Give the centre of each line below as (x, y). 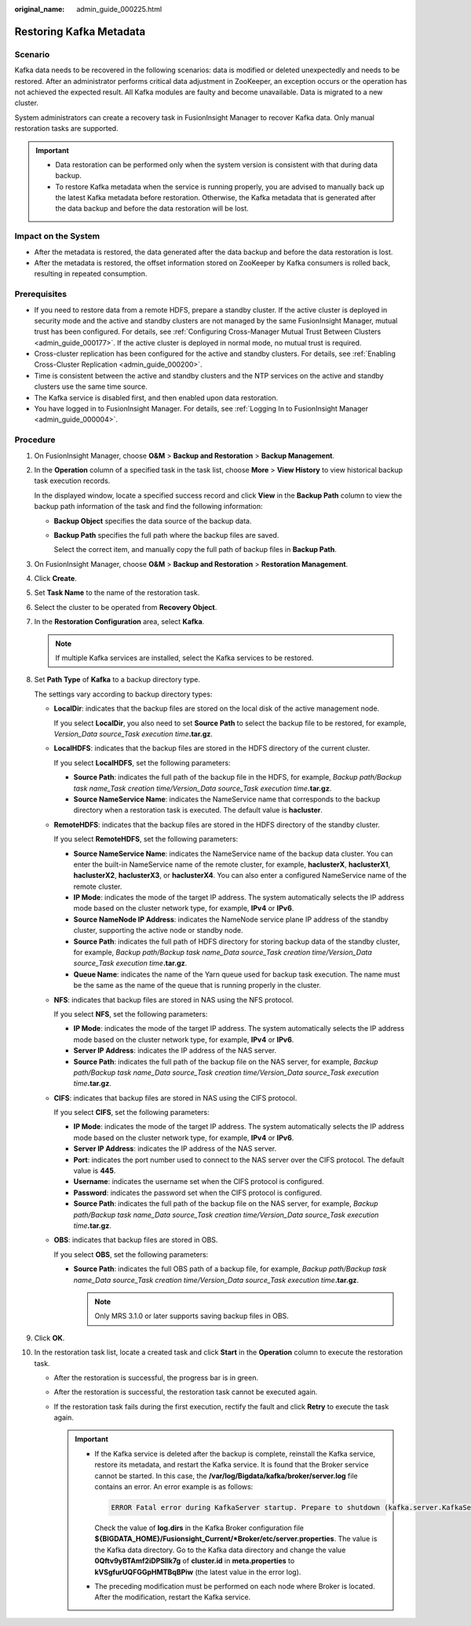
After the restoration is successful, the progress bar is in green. (156, 1377)
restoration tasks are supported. (66, 129)
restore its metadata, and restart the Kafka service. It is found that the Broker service (232, 1465)
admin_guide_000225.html (119, 9)
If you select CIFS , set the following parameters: (131, 1113)
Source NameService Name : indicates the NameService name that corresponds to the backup (227, 799)
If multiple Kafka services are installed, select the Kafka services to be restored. (184, 658)
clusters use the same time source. (91, 387)
